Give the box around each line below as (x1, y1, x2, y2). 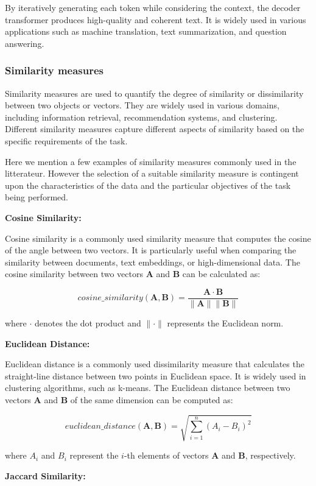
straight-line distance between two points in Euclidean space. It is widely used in (5, 369, 306, 382)
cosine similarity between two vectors (5, 267, 143, 280)
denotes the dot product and (35, 316, 141, 329)
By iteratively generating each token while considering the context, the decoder (5, 1, 301, 13)
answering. (5, 37, 44, 49)
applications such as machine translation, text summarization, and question (5, 25, 287, 38)
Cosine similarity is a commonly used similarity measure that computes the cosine (5, 231, 311, 244)
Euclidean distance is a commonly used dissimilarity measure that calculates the (5, 357, 304, 370)
